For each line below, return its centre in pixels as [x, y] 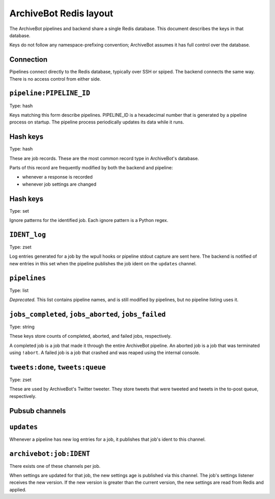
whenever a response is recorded [57, 177]
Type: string [22, 327]
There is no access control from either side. [55, 79]
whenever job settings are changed [59, 184]
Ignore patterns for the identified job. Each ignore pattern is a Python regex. [89, 220]
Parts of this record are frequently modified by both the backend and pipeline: [91, 168]
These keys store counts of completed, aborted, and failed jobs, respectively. [90, 336]
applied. [18, 489]
